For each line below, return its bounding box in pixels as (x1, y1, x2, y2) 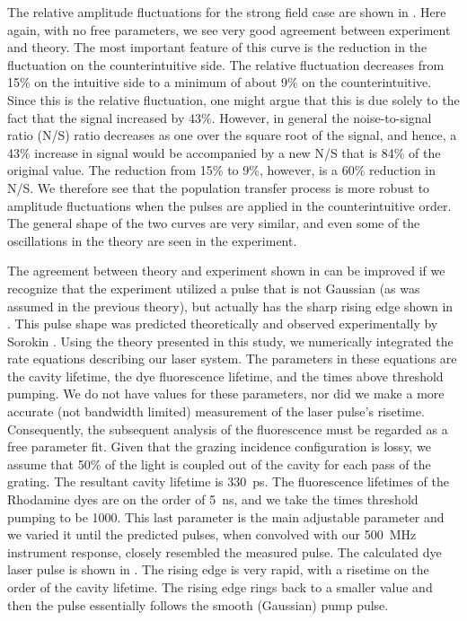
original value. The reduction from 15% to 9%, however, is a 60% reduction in (7, 161, 436, 179)
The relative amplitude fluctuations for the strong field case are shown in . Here (7, 3, 446, 21)
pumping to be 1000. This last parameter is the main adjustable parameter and (7, 507, 445, 526)
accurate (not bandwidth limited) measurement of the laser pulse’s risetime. (7, 402, 425, 421)
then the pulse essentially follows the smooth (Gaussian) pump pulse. (7, 595, 389, 614)
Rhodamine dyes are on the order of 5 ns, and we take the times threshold (7, 490, 419, 509)
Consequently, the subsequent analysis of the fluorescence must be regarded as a (7, 419, 448, 438)
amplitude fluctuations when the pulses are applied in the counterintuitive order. (7, 196, 452, 214)
